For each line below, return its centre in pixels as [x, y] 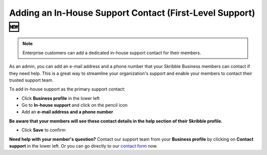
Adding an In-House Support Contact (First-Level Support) [132, 13]
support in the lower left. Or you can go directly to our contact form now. [83, 146]
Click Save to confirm [44, 130]
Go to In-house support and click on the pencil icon [75, 105]
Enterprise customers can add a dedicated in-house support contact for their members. [112, 53]
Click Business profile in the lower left [61, 98]
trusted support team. [31, 80]
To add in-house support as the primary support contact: [67, 89]
